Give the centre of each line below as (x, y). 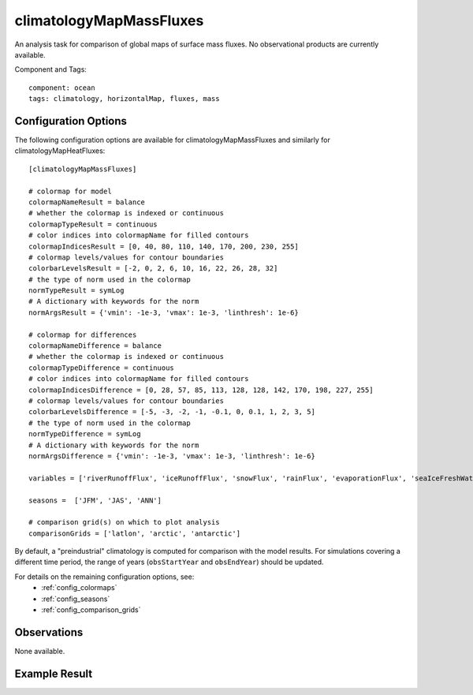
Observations (49, 632)
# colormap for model (70, 191)
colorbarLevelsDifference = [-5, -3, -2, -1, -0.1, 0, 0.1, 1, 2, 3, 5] (172, 412)
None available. (40, 651)
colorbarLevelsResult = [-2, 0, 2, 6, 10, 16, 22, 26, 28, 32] (153, 269)
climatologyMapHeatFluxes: (60, 151)
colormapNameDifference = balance (95, 346)
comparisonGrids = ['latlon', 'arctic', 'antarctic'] (134, 533)
